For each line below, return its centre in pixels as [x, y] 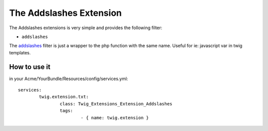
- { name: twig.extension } [115, 118]
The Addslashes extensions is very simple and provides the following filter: [86, 28]
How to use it [30, 67]
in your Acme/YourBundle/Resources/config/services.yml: [69, 79]
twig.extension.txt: [64, 97]
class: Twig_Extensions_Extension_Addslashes [116, 104]
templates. [20, 52]
